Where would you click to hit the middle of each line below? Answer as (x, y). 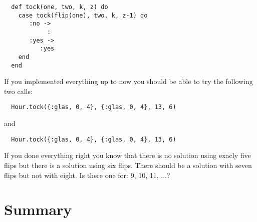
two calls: (18, 91)
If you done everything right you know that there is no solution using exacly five (127, 155)
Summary (38, 209)
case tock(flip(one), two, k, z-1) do (83, 15)
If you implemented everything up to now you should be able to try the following (128, 81)
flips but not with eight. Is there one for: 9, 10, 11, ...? (87, 175)
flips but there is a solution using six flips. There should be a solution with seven (128, 165)
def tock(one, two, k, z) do (60, 7)
